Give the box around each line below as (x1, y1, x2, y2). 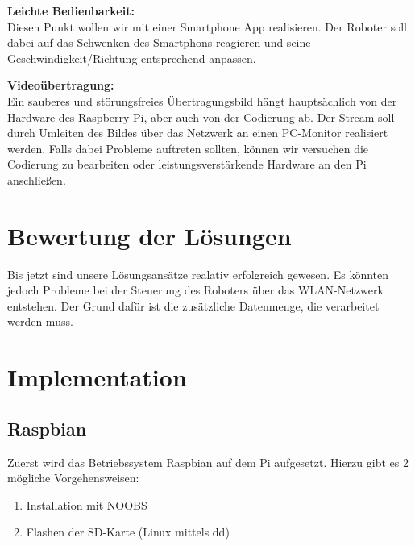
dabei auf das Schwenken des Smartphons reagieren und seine (7, 34, 311, 51)
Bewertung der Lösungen (7, 219, 292, 252)
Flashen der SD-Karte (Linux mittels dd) (26, 523, 230, 540)
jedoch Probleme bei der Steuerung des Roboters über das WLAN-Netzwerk (7, 281, 384, 298)
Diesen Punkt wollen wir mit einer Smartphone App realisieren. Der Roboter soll (7, 18, 407, 35)
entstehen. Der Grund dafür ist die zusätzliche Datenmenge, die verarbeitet (7, 297, 380, 314)
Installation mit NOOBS (26, 496, 147, 513)
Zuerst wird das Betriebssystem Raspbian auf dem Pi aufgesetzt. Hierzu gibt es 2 (7, 453, 409, 470)
